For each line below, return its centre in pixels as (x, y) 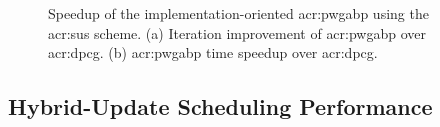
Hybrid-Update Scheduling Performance (220, 106)
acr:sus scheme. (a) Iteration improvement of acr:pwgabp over (237, 32)
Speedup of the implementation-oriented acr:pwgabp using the (238, 13)
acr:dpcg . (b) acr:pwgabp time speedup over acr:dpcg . (213, 52)
